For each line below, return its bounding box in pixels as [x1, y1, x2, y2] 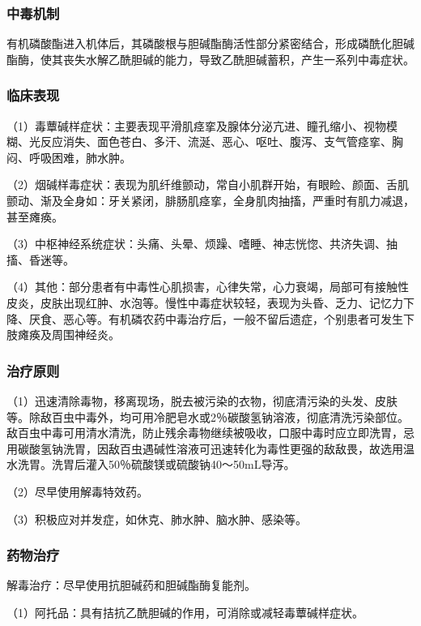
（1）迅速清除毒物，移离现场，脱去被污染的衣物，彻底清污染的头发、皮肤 [6, 392, 398, 409]
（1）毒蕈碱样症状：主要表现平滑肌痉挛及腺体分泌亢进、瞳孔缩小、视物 [6, 117, 386, 134]
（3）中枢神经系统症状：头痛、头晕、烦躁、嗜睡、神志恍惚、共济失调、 [6, 235, 386, 252]
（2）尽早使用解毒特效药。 [6, 482, 148, 500]
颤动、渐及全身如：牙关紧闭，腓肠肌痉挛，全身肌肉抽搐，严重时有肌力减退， [6, 192, 415, 208]
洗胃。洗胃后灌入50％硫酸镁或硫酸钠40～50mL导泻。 [17, 456, 296, 473]
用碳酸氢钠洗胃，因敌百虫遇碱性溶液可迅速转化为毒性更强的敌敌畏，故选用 [6, 439, 403, 457]
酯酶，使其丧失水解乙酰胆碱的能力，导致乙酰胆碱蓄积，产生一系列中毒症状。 [6, 50, 415, 67]
